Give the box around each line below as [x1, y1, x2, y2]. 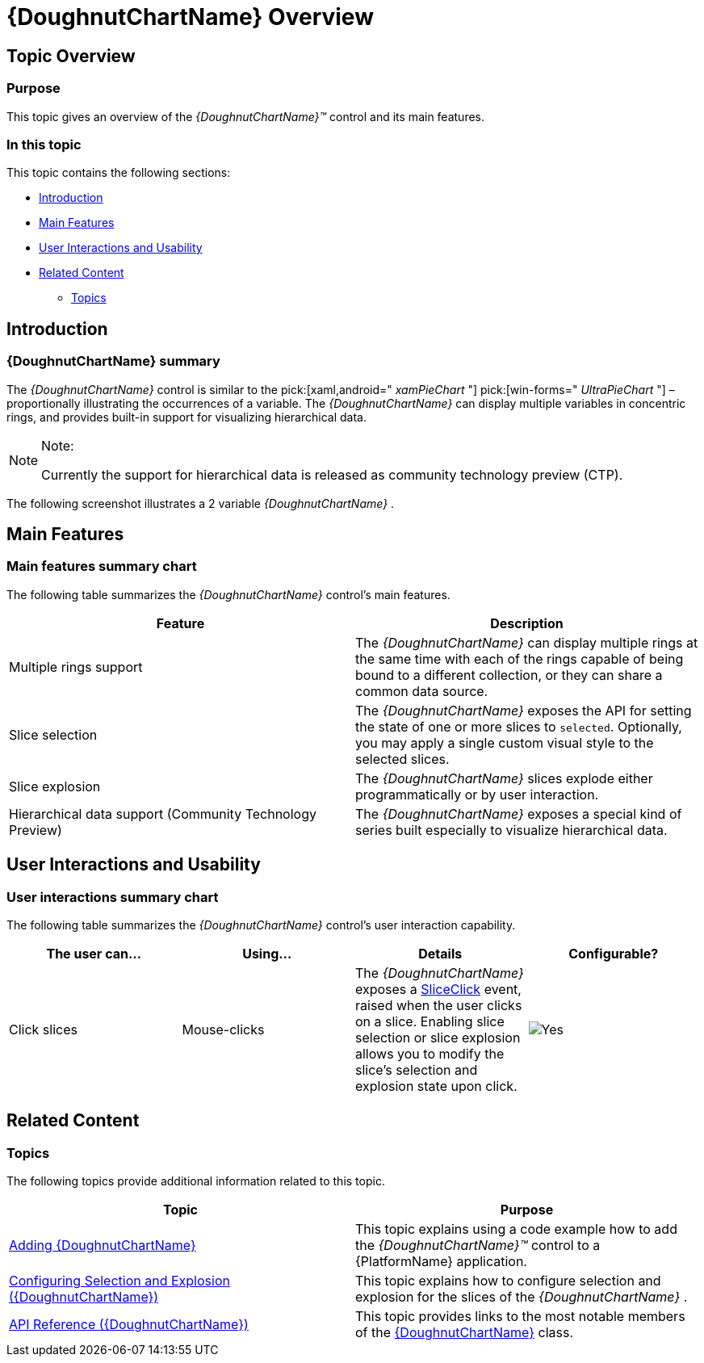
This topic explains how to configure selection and [355, 1273, 661, 1290]
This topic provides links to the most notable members [355, 1308, 685, 1325]
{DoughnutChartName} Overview [6, 3, 374, 31]
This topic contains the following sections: [6, 166, 231, 180]
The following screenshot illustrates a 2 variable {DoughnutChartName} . [6, 496, 395, 510]
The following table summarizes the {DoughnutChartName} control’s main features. [6, 587, 450, 602]
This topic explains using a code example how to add [355, 1221, 677, 1238]
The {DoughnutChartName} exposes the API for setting [355, 702, 692, 719]
